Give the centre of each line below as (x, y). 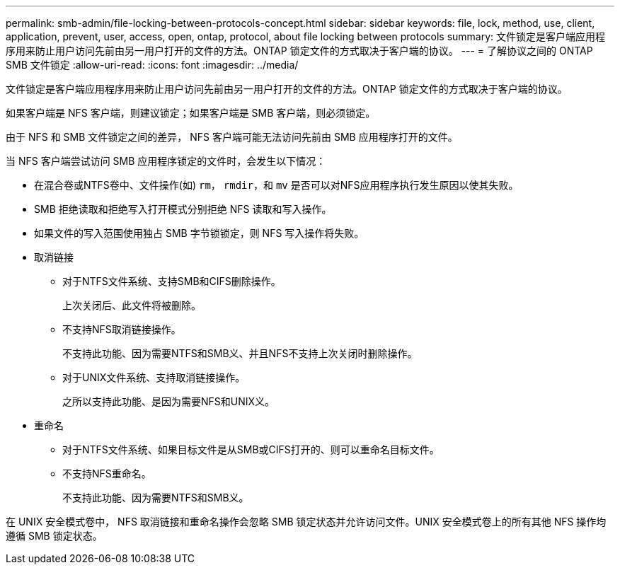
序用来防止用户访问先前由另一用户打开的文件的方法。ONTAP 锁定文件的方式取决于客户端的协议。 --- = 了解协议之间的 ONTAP (299, 51)
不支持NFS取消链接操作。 (122, 329)
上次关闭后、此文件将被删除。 (132, 305)
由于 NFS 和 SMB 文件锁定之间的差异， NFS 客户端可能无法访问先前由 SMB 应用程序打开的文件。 (232, 137)
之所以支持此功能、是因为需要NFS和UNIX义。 (169, 401)
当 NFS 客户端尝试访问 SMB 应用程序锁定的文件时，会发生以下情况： (166, 161)
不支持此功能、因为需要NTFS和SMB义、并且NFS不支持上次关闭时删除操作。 (240, 353)
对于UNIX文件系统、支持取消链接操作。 (154, 377)
